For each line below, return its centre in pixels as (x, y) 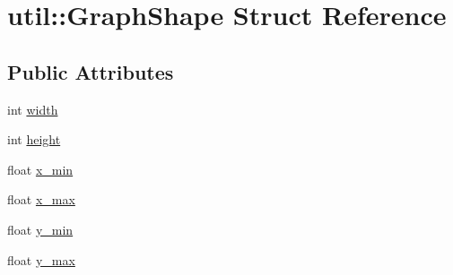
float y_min (40, 229)
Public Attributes (91, 71)
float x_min (40, 169)
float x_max (41, 199)
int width (33, 109)
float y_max (41, 259)
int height (34, 139)
